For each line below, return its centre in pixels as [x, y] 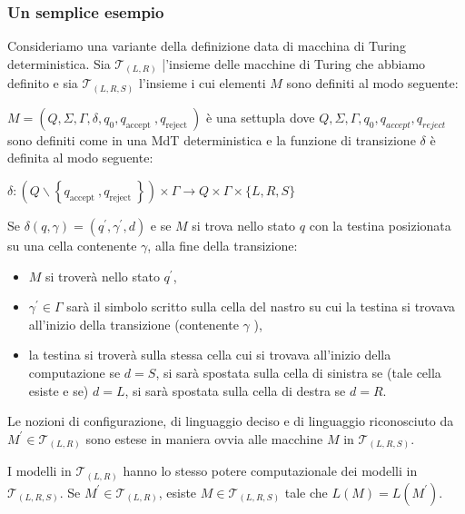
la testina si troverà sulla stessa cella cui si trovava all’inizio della [210, 355]
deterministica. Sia [59, 63]
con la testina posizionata [380, 226]
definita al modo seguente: [80, 158]
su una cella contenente [72, 246]
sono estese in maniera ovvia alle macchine [204, 438]
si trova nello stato [244, 226]
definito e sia [43, 83]
